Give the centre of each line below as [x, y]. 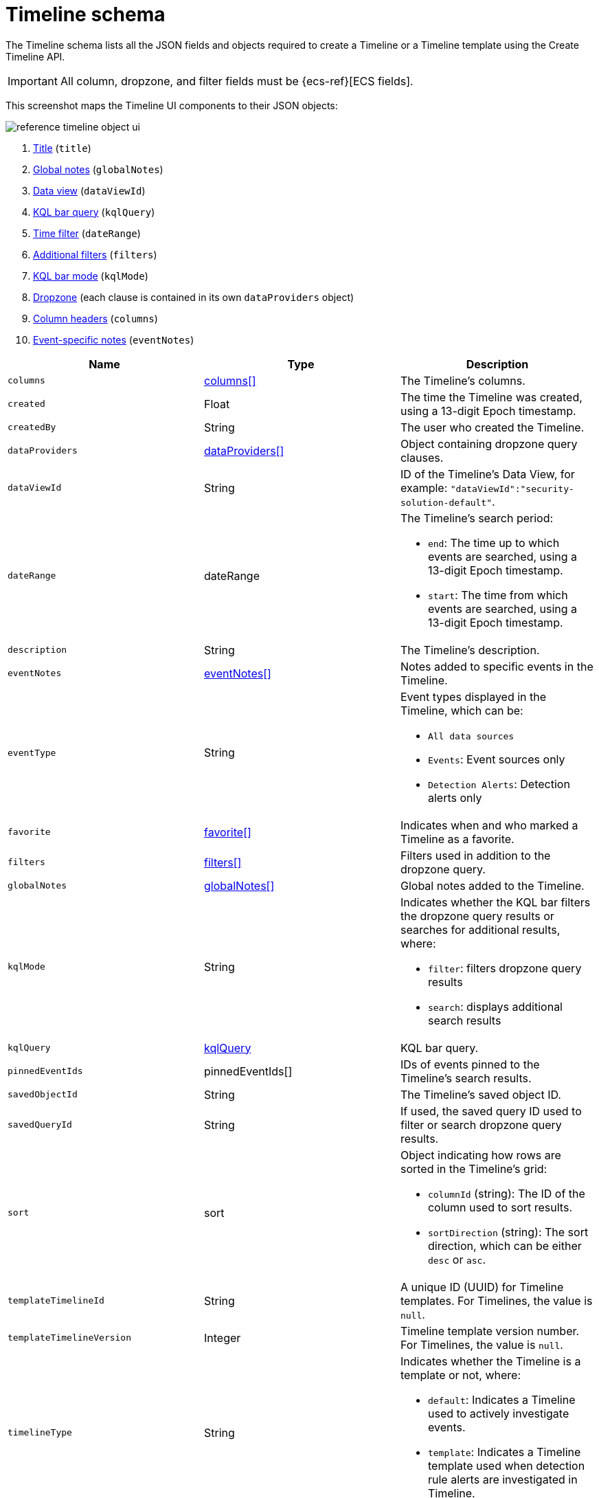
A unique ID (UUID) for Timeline [482, 1287]
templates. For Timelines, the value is [496, 1300]
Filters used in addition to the [475, 855]
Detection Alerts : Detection [499, 784]
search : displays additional [495, 1006]
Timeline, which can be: [462, 710]
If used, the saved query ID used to [491, 1111]
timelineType [40, 1433]
